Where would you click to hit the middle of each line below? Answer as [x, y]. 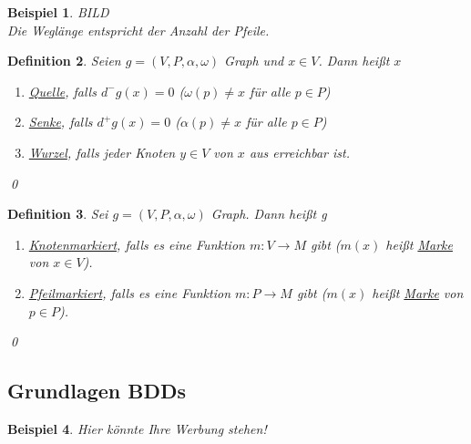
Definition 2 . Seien [64, 61]
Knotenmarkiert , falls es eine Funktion [137, 244]
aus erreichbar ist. [299, 152]
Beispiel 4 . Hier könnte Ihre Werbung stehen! [137, 428]
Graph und [254, 61]
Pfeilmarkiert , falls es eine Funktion [130, 292]
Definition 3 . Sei [58, 214]
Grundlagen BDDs [97, 391]
